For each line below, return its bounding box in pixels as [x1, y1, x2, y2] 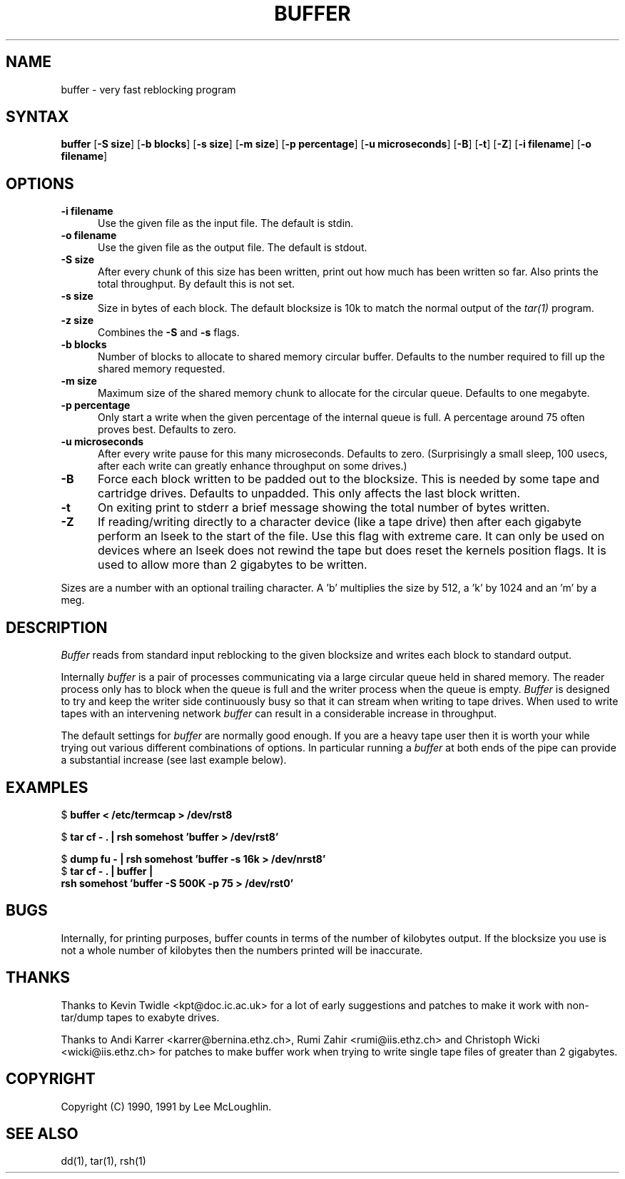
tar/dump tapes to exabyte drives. [61, 1011, 220, 1023]
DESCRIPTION [6, 618, 108, 637]
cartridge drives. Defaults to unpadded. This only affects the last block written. [97, 486, 521, 501]
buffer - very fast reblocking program [61, 83, 236, 96]
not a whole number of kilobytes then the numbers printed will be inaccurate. [61, 943, 423, 956]
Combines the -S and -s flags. [98, 326, 240, 339]
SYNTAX [6, 108, 69, 126]
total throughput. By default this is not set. [98, 278, 295, 290]
